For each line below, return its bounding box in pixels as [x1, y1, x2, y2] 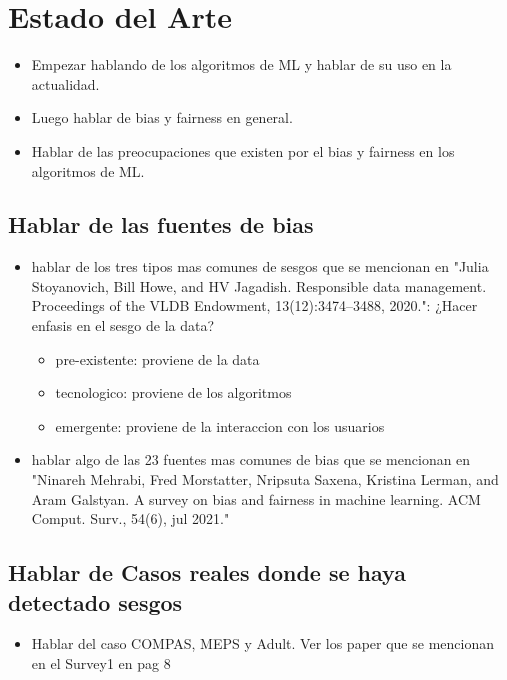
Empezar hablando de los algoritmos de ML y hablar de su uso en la [31, 54, 452, 75]
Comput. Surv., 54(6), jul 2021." [31, 508, 230, 529]
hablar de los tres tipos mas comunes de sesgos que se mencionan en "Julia [31, 256, 489, 277]
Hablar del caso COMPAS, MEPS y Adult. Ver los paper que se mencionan [31, 633, 494, 654]
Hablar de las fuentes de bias [8, 209, 314, 240]
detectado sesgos [8, 586, 183, 617]
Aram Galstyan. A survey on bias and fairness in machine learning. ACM [31, 488, 481, 509]
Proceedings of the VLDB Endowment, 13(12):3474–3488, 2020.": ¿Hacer [31, 295, 478, 316]
